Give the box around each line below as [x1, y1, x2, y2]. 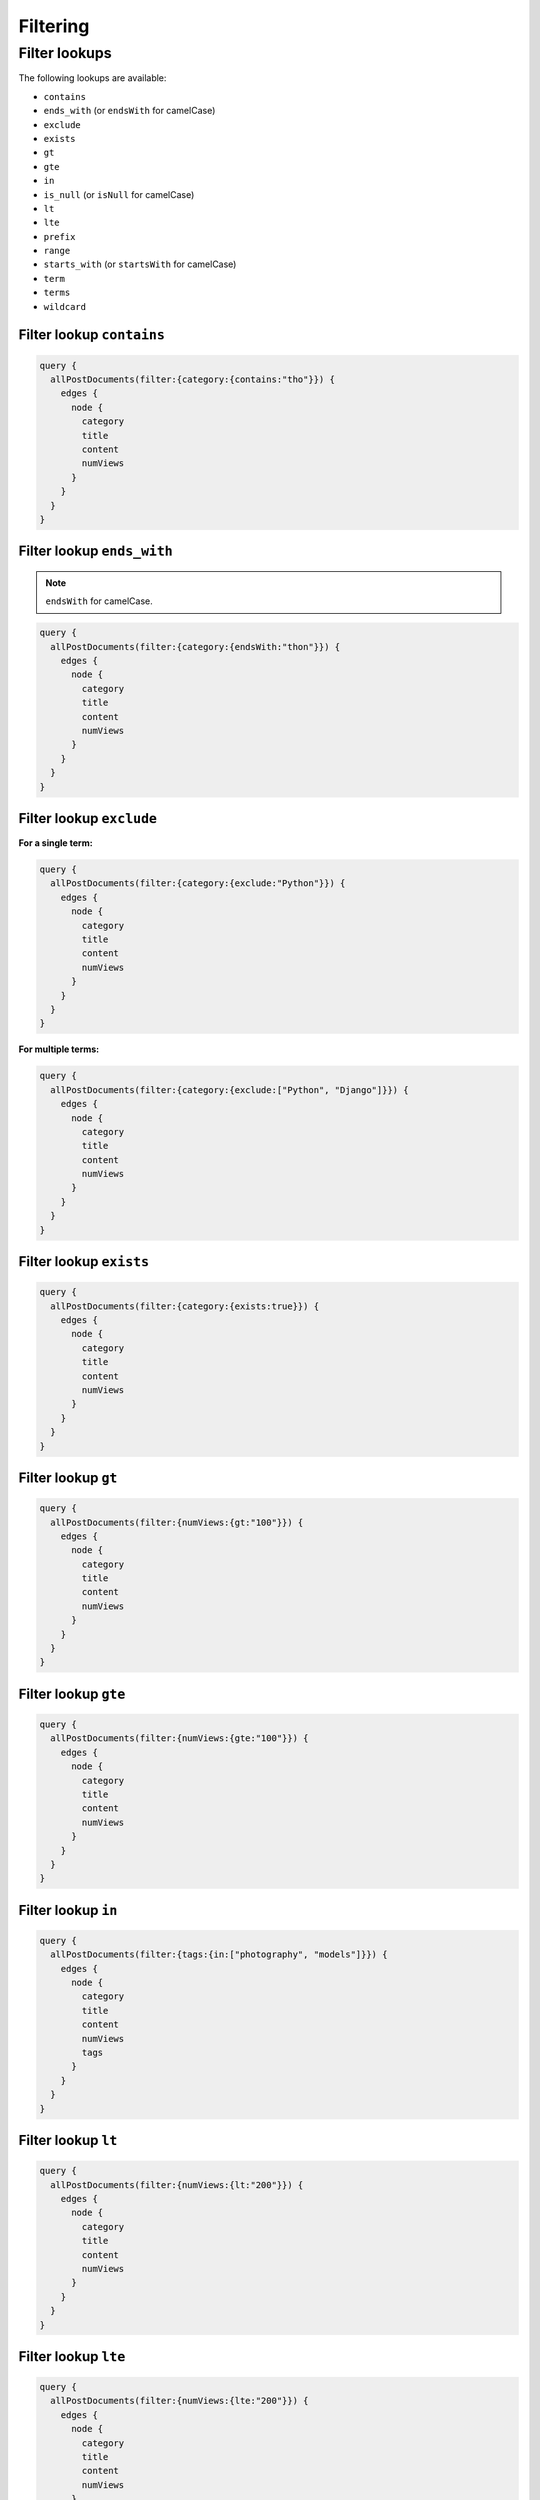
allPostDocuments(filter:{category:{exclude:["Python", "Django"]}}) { [50, 1084, 409, 1095]
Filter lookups [18, 44, 112, 62]
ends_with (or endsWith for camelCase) [43, 105, 216, 117]
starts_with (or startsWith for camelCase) [43, 258, 237, 270]
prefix [43, 231, 76, 242]
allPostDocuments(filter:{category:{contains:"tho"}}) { [50, 374, 335, 385]
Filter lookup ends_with [18, 543, 174, 560]
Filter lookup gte [18, 1685, 126, 1702]
